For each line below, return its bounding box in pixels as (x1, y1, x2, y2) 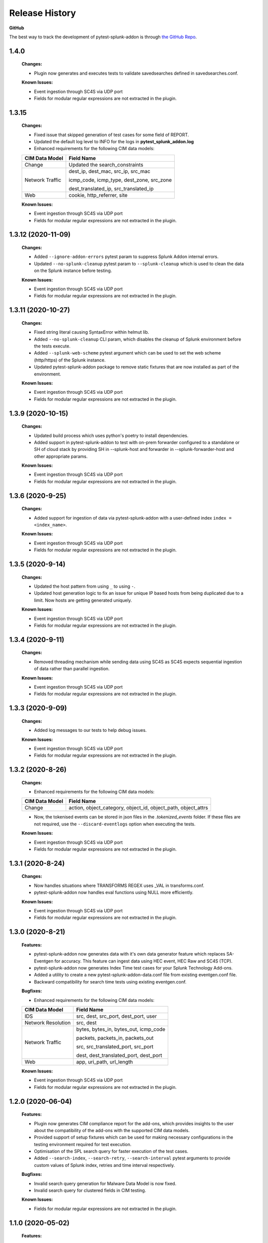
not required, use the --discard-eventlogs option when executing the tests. (34, 821, 196, 827)
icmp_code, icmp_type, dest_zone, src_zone (68, 177, 172, 183)
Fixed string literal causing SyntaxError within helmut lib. (34, 329, 149, 335)
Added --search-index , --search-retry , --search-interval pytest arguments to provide (34, 1155, 231, 1161)
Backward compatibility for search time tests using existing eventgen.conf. (34, 978, 187, 984)
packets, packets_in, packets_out (76, 1034, 154, 1041)
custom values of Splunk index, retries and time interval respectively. (34, 1162, 175, 1168)
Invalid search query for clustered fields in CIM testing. (34, 1187, 146, 1193)
